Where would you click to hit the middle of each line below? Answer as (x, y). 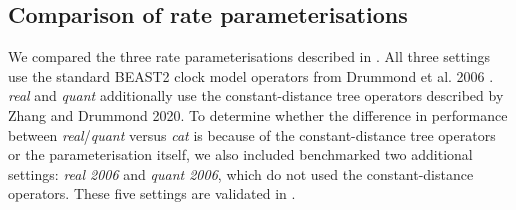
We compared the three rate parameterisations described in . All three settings (249, 56)
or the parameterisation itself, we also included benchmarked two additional (240, 154)
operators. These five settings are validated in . (152, 193)
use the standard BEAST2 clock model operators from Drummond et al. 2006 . (251, 75)
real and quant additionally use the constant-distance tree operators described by (256, 95)
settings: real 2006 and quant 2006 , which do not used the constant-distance (241, 173)
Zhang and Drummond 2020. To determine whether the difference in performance (258, 114)
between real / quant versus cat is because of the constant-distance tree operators (252, 134)
